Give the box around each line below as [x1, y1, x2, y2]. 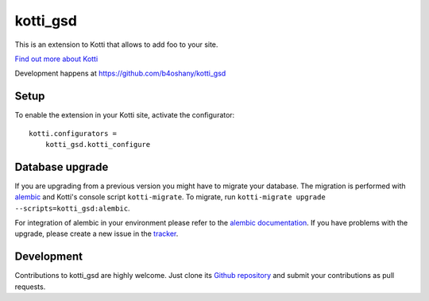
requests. [14, 282, 46, 291]
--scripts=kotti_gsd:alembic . [14, 203, 130, 213]
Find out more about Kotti [14, 54, 99, 64]
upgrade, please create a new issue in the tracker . [14, 229, 179, 238]
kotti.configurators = [29, 129, 118, 138]
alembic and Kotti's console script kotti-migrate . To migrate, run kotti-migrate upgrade [14, 192, 326, 202]
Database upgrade [14, 160, 109, 174]
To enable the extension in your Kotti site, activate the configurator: [14, 110, 235, 120]
